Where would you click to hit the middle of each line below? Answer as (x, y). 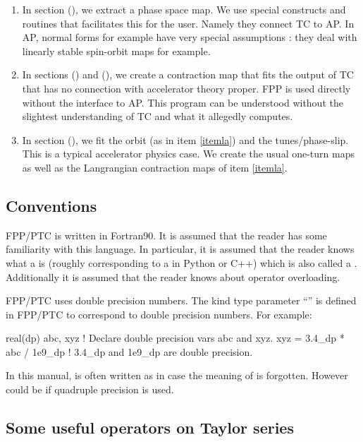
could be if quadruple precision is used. (90, 389)
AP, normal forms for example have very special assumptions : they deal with (190, 37)
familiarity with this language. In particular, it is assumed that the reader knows (180, 249)
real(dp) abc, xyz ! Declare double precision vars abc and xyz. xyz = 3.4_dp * (175, 338)
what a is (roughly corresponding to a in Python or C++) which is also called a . (181, 262)
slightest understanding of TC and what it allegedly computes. (158, 116)
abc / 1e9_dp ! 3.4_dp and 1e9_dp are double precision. (129, 351)
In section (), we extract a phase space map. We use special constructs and (184, 9)
